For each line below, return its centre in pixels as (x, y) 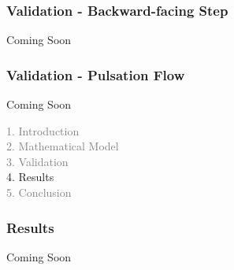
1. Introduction (43, 130)
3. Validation (37, 161)
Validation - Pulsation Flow (96, 74)
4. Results (30, 177)
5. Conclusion (39, 192)
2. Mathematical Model (63, 146)
